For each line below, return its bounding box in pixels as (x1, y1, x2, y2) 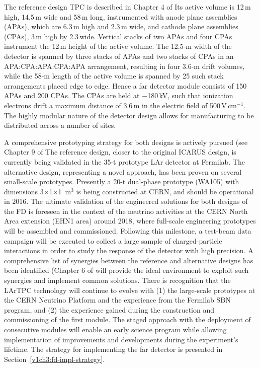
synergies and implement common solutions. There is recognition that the (4, 275, 231, 285)
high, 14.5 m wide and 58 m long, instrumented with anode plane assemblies (4, 11, 237, 22)
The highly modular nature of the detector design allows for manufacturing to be (4, 110, 254, 120)
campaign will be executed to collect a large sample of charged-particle (4, 235, 222, 246)
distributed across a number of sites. (4, 120, 116, 130)
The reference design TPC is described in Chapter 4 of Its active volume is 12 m (4, 2, 251, 12)
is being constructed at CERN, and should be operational (76, 186, 254, 196)
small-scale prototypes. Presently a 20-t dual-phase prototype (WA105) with (4, 176, 239, 187)
